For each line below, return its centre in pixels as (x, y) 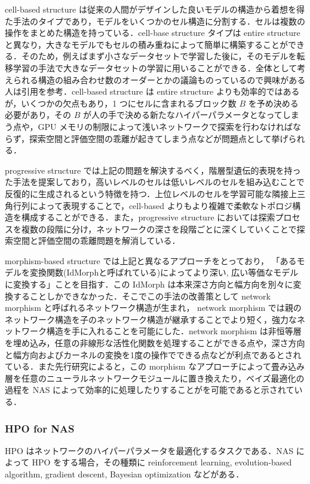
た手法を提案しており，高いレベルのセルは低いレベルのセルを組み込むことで (155, 182)
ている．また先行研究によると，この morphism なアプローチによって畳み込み (155, 366)
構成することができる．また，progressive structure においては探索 (148, 217)
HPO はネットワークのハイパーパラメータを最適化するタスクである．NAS (149, 450)
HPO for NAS (40, 428)
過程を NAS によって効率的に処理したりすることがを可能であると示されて (150, 390)
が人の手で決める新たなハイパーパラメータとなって (182, 115)
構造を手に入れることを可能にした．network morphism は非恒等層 (174, 331)
